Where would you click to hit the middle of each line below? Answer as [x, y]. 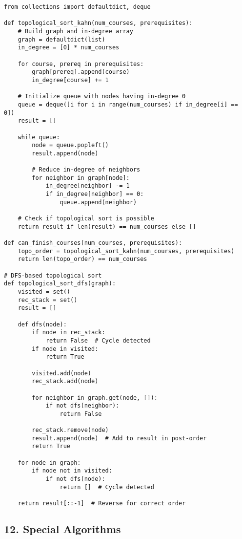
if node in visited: [65, 349]
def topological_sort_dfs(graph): [60, 284]
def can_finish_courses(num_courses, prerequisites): [93, 243]
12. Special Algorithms [62, 529]
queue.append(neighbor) [98, 202]
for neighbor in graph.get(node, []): [95, 398]
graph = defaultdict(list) [61, 39]
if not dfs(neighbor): [82, 406]
